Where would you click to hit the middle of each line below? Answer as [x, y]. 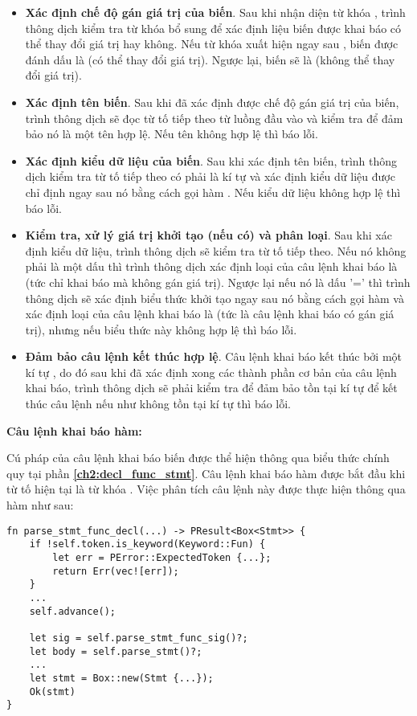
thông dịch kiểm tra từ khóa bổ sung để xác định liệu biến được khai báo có [213, 28]
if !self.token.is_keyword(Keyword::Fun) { [147, 544]
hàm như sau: [40, 505]
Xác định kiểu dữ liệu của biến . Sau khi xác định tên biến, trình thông [211, 160]
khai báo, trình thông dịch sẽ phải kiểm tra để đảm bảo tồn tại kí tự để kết [211, 388]
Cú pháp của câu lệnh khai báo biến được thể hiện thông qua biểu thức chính [198, 458]
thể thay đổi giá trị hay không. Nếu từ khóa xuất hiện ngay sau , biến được [212, 44]
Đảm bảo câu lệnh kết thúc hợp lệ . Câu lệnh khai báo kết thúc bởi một [214, 356]
